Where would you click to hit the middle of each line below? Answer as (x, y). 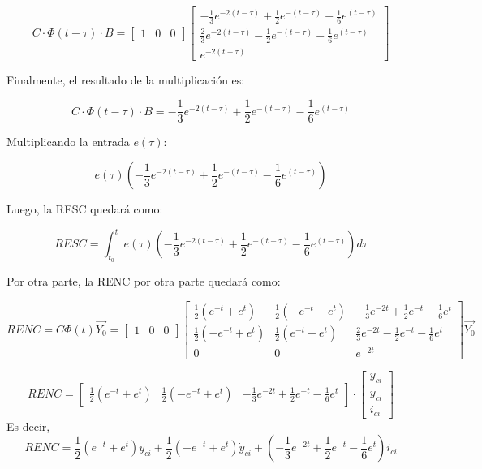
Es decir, (28, 426)
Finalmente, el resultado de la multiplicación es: (126, 79)
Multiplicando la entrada (68, 142)
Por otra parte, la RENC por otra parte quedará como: (144, 281)
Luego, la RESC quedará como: (85, 209)
